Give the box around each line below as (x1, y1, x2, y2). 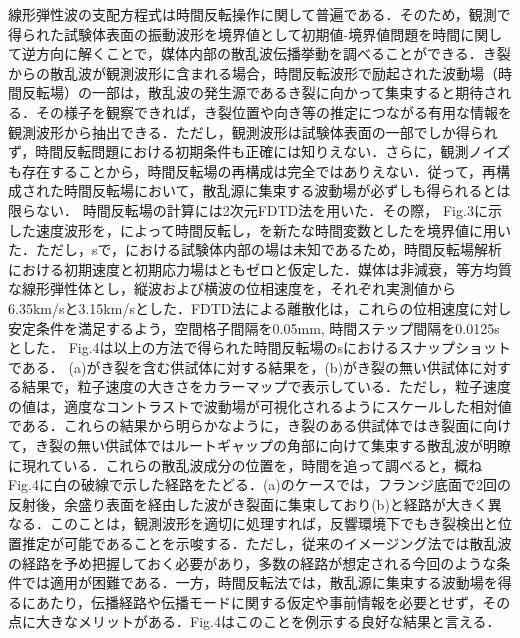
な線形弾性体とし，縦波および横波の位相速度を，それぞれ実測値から (8, 278, 456, 299)
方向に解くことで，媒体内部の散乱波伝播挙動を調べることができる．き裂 (35, 43, 511, 64)
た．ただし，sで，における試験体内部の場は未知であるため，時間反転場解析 (8, 239, 503, 260)
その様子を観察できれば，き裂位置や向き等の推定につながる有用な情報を (35, 101, 512, 122)
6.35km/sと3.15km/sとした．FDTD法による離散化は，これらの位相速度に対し (8, 297, 512, 318)
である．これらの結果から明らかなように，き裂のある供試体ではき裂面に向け (8, 415, 512, 436)
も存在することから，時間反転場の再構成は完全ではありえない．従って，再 (8, 160, 496, 181)
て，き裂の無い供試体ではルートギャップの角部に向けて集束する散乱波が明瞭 (8, 435, 512, 456)
